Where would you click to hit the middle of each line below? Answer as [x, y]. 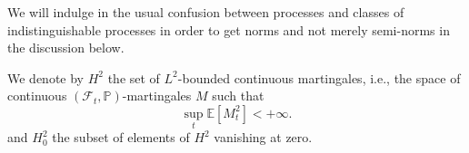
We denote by [45, 77]
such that [238, 96]
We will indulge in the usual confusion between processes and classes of [206, 12]
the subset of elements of [121, 137]
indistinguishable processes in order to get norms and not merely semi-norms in [229, 29]
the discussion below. [66, 48]
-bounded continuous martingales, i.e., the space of [319, 77]
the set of [134, 77]
